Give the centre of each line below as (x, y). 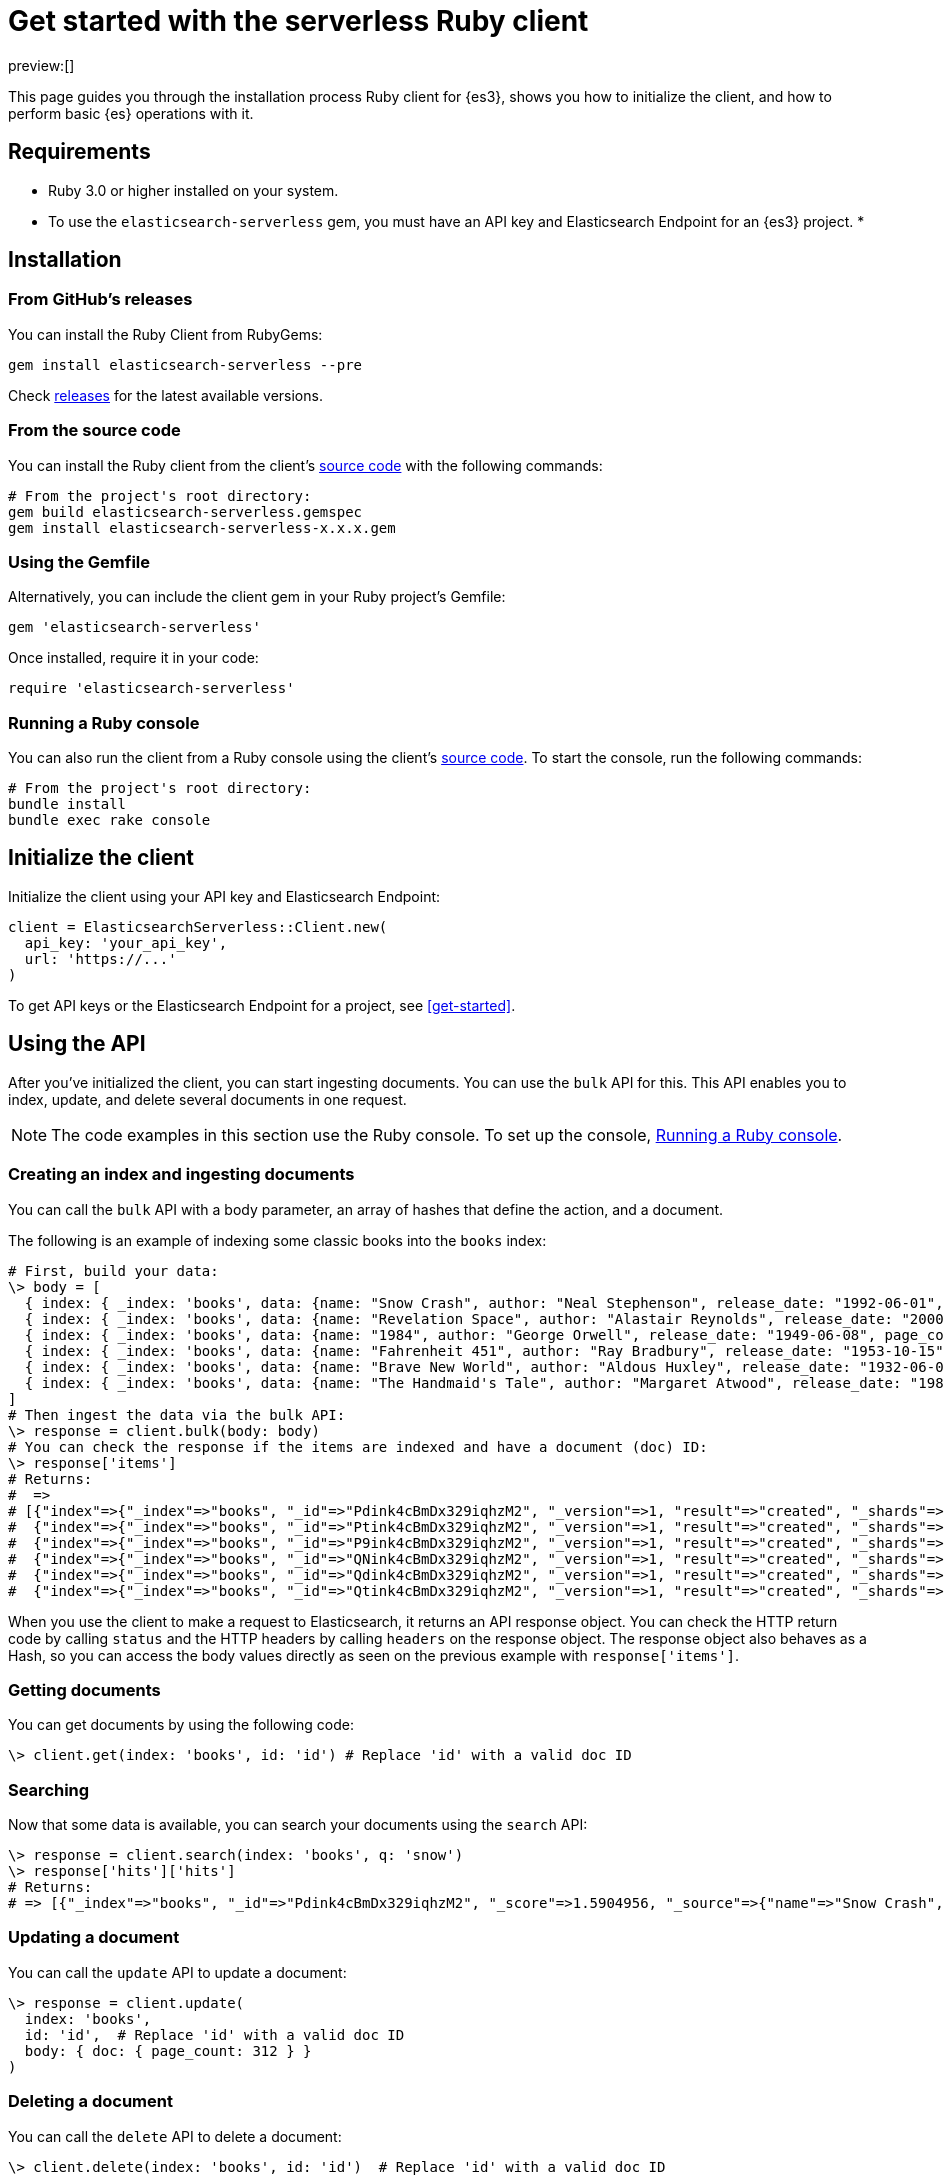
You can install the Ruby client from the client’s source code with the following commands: (305, 465)
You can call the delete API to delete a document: (175, 2136)
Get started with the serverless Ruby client (298, 21)
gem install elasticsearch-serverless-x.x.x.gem (202, 527)
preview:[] (41, 65)
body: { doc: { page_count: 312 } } (168, 2050)
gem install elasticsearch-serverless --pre (185, 364)
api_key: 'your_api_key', (126, 942)
